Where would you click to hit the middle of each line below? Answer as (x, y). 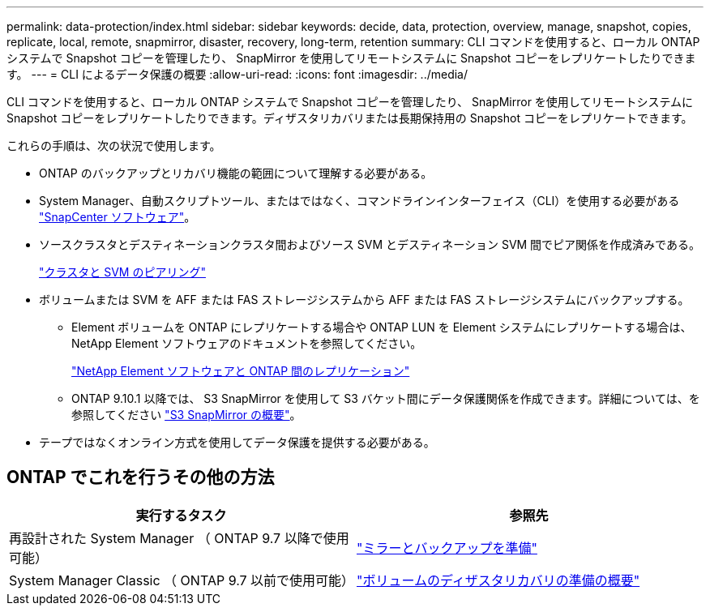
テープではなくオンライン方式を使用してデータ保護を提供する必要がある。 (237, 442)
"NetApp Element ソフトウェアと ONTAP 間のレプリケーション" (241, 371)
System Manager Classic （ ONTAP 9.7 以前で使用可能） (182, 580)
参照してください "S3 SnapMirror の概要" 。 (186, 415)
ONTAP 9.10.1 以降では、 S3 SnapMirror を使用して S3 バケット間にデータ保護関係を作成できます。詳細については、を (386, 398)
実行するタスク (181, 515)
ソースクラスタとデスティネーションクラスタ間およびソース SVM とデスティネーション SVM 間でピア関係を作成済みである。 (370, 244)
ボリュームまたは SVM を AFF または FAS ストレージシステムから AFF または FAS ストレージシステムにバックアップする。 (364, 300)
